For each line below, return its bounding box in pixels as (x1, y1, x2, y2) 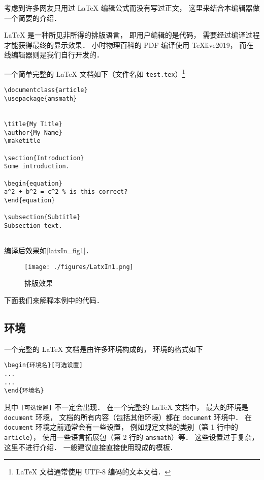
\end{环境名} (4, 387, 44, 395)
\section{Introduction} (4, 154, 84, 162)
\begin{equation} (4, 179, 62, 187)
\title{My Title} (4, 120, 62, 128)
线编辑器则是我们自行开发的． (4, 49, 104, 60)
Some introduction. (4, 163, 70, 170)
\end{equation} (4, 196, 55, 204)
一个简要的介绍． (4, 12, 61, 23)
